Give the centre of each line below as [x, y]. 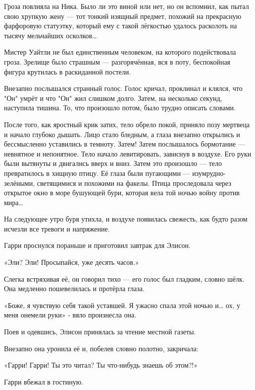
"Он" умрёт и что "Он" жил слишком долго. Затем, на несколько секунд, [113, 98]
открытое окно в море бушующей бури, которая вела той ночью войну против [122, 193]
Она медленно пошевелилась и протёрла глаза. [74, 288]
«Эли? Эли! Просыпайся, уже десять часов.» [72, 262]
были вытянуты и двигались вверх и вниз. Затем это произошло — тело [113, 163]
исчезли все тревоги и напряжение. [57, 228]
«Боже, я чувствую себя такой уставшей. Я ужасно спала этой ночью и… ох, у [122, 305]
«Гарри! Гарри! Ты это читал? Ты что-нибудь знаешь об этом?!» [101, 365]
